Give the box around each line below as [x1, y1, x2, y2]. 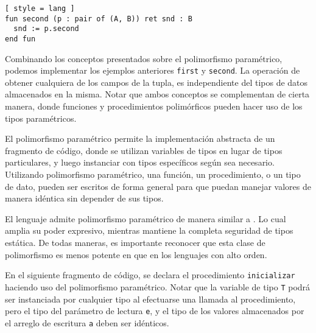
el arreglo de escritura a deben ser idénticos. [5, 316, 169, 329]
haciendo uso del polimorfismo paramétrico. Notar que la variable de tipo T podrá [5, 280, 311, 293]
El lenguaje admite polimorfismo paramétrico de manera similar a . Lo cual [5, 212, 286, 225]
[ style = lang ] [5, 4, 75, 13]
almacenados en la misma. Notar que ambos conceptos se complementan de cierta [5, 88, 310, 100]
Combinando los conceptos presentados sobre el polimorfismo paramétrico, [5, 52, 283, 65]
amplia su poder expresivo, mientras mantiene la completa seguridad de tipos [5, 224, 293, 237]
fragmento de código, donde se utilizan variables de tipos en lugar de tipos [5, 144, 283, 156]
